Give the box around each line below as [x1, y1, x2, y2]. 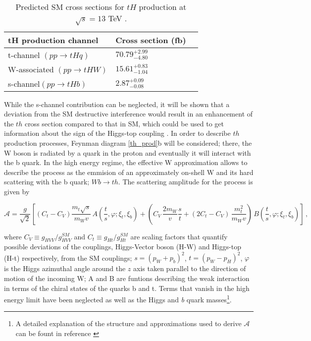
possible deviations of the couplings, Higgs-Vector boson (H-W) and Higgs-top [4, 241, 241, 252]
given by [4, 186, 30, 196]
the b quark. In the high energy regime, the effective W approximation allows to [4, 157, 248, 168]
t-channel [8, 49, 40, 60]
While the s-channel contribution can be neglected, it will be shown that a [4, 99, 230, 109]
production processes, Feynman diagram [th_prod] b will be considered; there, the [4, 137, 252, 148]
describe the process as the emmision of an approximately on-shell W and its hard [4, 167, 254, 177]
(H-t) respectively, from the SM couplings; [4, 252, 132, 263]
